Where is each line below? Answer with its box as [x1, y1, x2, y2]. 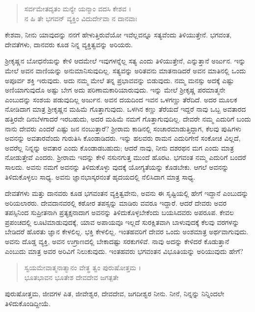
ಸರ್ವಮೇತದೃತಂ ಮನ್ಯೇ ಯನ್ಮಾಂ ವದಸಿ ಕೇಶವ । [24, 3, 131, 13]
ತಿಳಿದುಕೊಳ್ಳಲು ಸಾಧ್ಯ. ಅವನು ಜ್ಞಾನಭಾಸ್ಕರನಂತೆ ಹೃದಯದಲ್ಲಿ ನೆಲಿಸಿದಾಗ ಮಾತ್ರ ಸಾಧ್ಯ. [5, 171, 196, 182]
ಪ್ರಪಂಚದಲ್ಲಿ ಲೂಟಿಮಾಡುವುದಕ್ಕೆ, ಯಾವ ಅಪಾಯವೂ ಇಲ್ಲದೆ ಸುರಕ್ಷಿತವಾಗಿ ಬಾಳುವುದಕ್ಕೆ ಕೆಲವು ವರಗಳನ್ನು [5, 217, 239, 227]
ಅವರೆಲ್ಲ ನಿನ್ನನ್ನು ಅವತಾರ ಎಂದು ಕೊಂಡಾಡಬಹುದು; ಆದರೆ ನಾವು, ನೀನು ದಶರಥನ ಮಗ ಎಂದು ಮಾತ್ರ [5, 142, 234, 153]
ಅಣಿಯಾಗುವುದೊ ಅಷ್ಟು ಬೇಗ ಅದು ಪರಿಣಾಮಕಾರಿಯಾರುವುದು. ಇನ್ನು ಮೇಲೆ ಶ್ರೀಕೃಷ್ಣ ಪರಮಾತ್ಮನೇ [5, 85, 226, 95]
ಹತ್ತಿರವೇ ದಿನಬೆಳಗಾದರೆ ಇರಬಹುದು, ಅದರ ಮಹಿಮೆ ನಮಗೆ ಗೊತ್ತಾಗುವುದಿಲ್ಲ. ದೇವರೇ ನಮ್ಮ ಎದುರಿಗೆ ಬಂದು [5, 113, 251, 124]
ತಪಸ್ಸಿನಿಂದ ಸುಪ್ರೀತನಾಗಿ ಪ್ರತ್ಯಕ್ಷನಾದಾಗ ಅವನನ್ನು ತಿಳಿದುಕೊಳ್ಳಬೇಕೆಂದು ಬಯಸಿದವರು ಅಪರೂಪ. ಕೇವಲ [5, 207, 234, 218]
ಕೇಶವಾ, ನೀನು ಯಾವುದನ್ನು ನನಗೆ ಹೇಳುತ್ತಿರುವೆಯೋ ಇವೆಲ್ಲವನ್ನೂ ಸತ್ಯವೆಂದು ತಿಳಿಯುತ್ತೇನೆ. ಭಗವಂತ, [5, 30, 232, 40]
